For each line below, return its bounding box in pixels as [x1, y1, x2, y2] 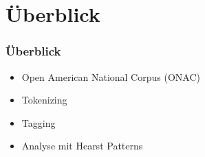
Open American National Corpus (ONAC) [21, 69, 200, 84]
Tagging [21, 115, 56, 130]
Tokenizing [21, 93, 67, 107]
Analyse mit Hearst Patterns [21, 138, 143, 153]
